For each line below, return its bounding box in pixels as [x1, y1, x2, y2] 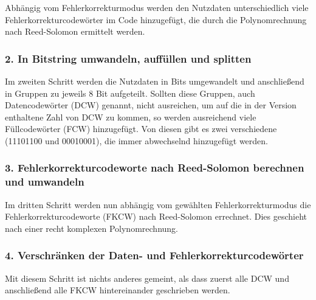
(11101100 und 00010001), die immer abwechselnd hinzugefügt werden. [5, 134, 268, 147]
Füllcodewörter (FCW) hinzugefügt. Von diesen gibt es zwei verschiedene [5, 122, 277, 135]
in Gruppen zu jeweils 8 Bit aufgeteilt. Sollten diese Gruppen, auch [5, 86, 255, 99]
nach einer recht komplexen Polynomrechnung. [5, 222, 178, 234]
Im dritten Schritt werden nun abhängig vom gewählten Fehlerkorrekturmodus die [5, 198, 311, 211]
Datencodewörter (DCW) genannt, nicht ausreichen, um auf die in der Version [5, 99, 297, 111]
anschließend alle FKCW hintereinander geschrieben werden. [5, 284, 230, 296]
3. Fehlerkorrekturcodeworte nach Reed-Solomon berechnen [5, 160, 304, 175]
